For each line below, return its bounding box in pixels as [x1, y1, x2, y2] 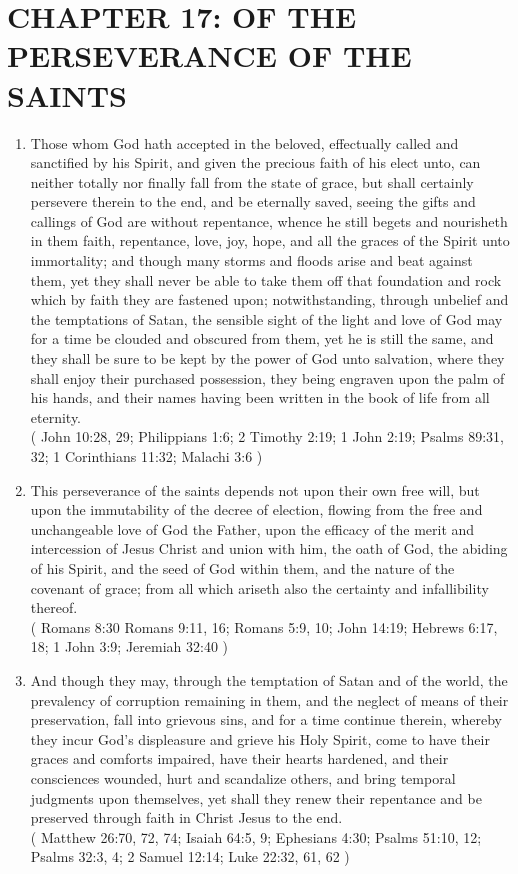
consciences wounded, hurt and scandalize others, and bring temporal [30, 767, 456, 788]
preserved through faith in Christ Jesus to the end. [30, 807, 343, 828]
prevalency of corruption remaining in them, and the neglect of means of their [30, 689, 509, 710]
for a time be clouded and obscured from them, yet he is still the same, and [30, 328, 494, 349]
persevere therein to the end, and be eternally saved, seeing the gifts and [30, 191, 476, 212]
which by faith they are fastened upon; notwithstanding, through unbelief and [30, 289, 509, 310]
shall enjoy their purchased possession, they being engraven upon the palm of [30, 367, 505, 388]
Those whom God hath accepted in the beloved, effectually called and [30, 132, 459, 153]
